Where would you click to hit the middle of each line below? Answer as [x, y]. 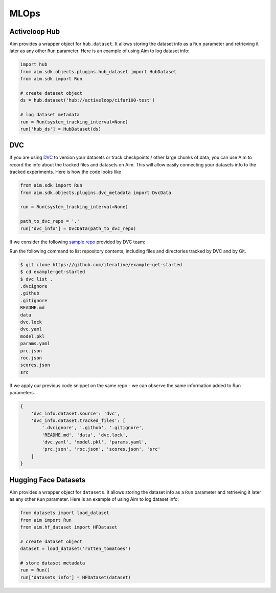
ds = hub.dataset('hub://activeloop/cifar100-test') [88, 100]
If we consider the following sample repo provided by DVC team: [77, 242]
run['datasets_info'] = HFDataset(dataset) [76, 577]
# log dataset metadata [50, 115]
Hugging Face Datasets [48, 480]
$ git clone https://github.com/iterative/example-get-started [101, 264]
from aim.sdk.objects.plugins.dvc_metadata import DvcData [96, 193]
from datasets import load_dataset [65, 513]
